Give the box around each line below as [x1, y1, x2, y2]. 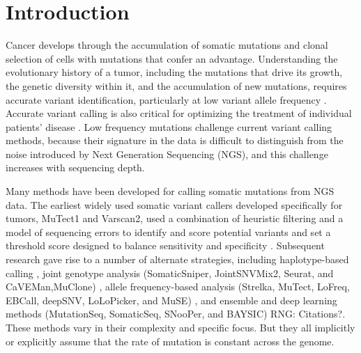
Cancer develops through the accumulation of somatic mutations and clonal [6, 38, 328, 52]
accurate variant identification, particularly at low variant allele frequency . [6, 92, 327, 107]
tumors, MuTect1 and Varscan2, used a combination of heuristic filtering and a [6, 211, 344, 226]
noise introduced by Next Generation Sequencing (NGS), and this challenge [6, 146, 328, 161]
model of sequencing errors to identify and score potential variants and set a [6, 224, 331, 239]
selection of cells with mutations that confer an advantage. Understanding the [6, 51, 338, 65]
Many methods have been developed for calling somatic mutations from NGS [6, 184, 335, 198]
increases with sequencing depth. [6, 160, 145, 175]
